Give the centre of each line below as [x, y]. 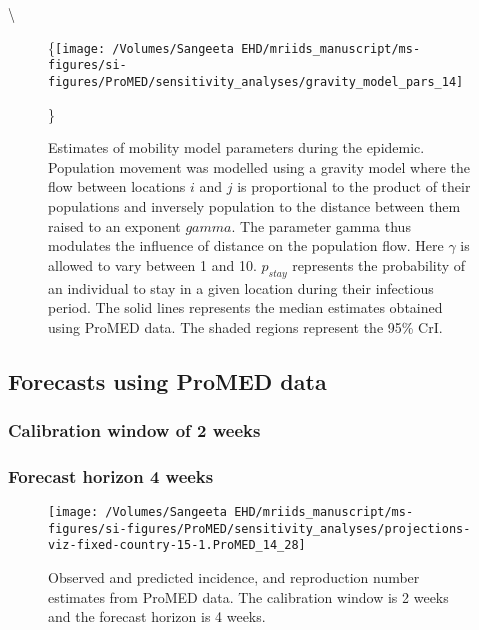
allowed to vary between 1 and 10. [152, 264]
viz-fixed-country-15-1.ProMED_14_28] [177, 545]
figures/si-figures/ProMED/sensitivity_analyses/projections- [259, 528]
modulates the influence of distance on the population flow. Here [246, 245]
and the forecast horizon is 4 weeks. [157, 616]
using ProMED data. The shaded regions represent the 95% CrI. [245, 326]
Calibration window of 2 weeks [134, 430]
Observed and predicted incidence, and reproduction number [234, 577]
